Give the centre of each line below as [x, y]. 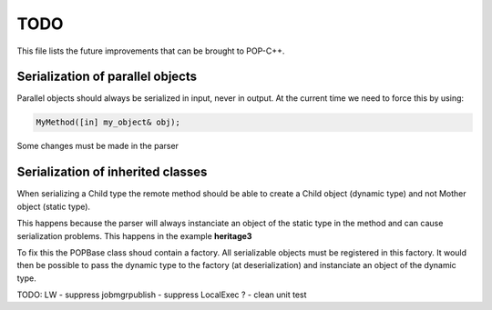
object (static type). [54, 206]
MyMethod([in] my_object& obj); [108, 122]
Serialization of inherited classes [112, 172]
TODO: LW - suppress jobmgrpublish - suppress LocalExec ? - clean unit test [162, 295]
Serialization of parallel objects [107, 77]
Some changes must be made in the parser [98, 146]
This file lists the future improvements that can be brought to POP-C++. [151, 51]
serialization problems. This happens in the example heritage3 [134, 235]
